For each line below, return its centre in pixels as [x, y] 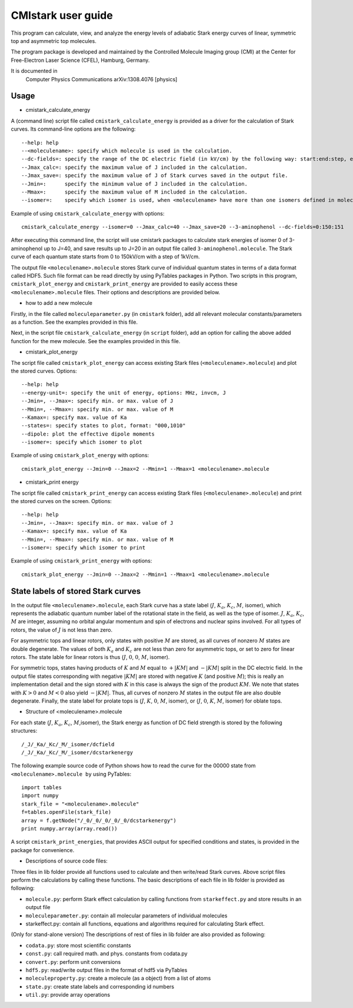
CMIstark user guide [62, 15]
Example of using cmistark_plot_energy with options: [80, 455]
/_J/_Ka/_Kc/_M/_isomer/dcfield [68, 744]
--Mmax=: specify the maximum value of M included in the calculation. [135, 192]
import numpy [40, 796]
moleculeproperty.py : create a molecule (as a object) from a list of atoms [118, 978]
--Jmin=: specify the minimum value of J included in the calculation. [135, 184]
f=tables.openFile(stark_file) [66, 812]
